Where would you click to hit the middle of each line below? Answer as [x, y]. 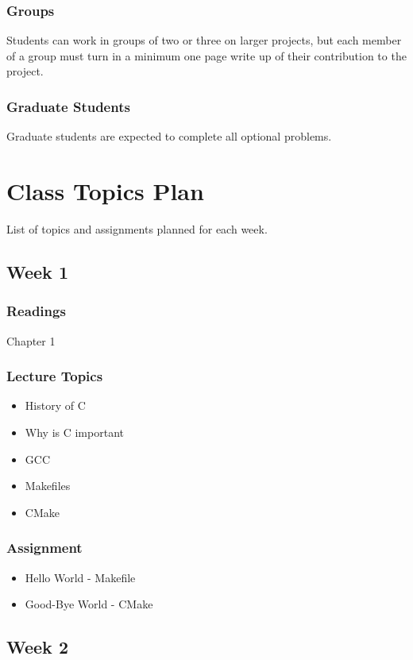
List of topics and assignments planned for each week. [137, 228]
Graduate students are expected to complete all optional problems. [169, 136]
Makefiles [48, 486]
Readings [36, 311]
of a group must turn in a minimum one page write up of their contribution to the [206, 55]
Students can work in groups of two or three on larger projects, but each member [204, 40]
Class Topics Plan [105, 191]
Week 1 [37, 271]
